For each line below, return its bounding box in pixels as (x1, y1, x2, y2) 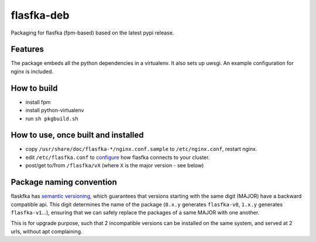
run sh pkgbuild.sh (25, 115, 78, 122)
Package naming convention (11, 177, 117, 187)
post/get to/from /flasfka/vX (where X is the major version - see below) (25, 162, 204, 169)
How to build (11, 83, 58, 93)
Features (11, 44, 44, 54)
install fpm (25, 98, 51, 105)
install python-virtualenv (25, 107, 84, 114)
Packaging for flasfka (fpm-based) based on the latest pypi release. (11, 29, 174, 36)
